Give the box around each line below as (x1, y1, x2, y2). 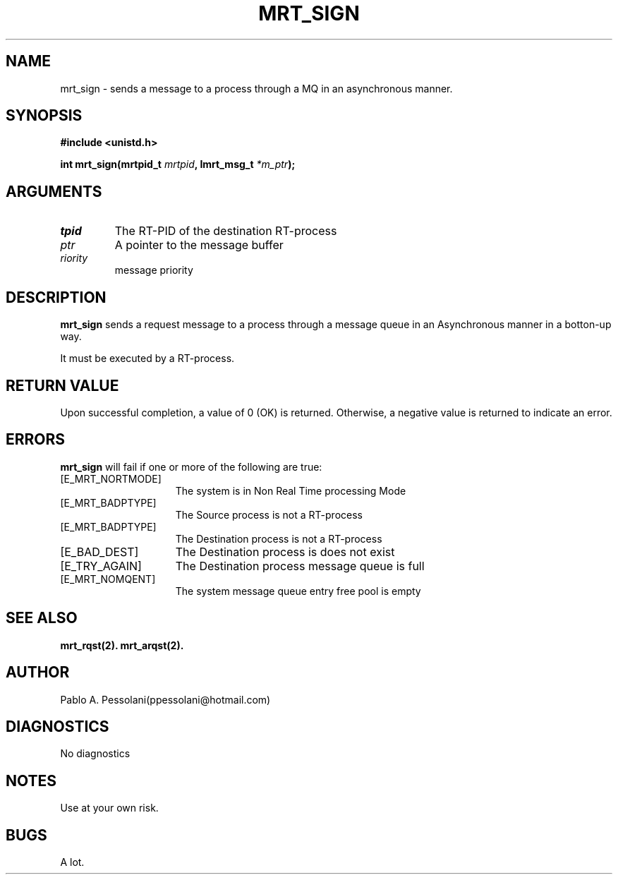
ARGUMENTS (6, 182, 102, 200)
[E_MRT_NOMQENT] (60, 572, 156, 585)
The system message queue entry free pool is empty (175, 584, 421, 597)
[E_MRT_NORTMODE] (60, 472, 162, 485)
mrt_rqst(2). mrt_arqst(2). (60, 639, 184, 651)
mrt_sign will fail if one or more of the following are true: (60, 460, 322, 473)
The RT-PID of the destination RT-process (114, 224, 337, 239)
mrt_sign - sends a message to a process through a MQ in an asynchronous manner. (60, 82, 453, 95)
